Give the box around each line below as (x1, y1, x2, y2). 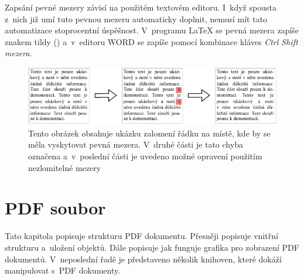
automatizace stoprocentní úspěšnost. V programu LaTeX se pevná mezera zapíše (5, 24, 299, 36)
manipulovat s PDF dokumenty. (5, 264, 121, 276)
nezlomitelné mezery (28, 161, 101, 173)
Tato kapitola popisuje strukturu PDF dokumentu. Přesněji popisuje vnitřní (5, 230, 278, 242)
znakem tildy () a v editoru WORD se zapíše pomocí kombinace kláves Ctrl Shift (5, 35, 298, 47)
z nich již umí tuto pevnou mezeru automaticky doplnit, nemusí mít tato (5, 12, 268, 25)
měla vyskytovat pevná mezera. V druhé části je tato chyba (28, 138, 243, 151)
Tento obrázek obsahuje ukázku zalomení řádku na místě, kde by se (28, 127, 271, 139)
